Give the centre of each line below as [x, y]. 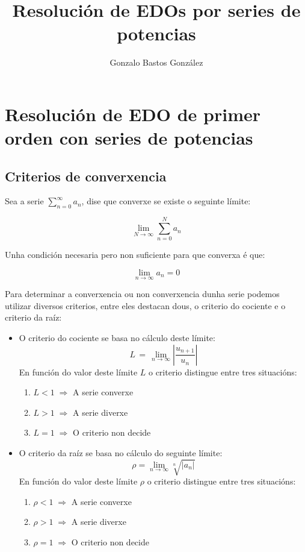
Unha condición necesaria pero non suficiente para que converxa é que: [135, 255]
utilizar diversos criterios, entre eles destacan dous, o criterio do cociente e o [145, 305]
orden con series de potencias [129, 138]
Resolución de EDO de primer [133, 114]
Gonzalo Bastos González [156, 62]
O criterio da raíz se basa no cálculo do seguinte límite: [121, 452]
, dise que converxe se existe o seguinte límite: [166, 201]
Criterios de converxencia [86, 176]
